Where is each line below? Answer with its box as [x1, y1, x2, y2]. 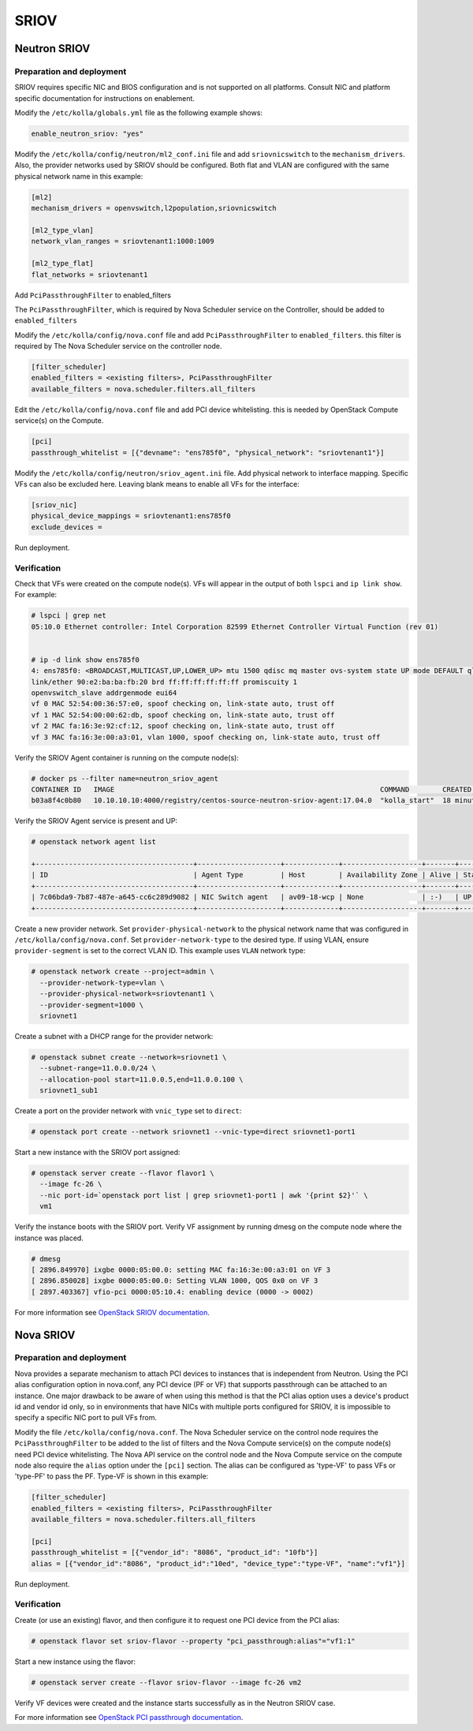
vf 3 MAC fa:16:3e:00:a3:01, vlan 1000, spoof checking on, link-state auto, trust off [31, 732, 381, 742]
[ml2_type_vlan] [31, 226, 95, 234]
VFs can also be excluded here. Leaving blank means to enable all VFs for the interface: [14, 480, 300, 488]
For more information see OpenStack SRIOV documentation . [14, 1307, 210, 1317]
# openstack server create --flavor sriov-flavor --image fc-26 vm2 [31, 1677, 302, 1687]
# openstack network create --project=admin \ [31, 967, 214, 976]
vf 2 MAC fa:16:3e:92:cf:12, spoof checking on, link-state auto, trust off [31, 722, 335, 731]
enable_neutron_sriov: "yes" [31, 129, 144, 138]
